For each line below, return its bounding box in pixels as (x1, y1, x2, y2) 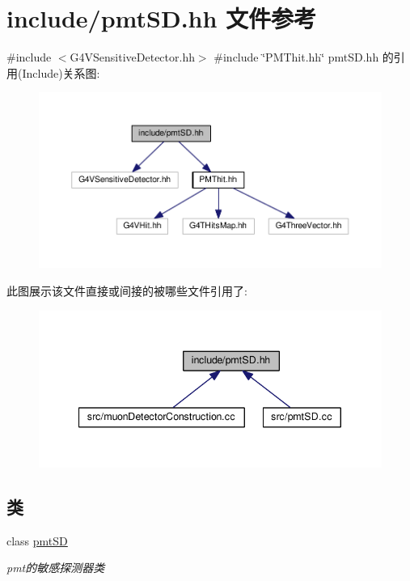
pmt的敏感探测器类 (6, 559, 105, 576)
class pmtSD (6, 532, 68, 549)
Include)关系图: (22, 64, 100, 81)
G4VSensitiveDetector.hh (70, 49, 195, 66)
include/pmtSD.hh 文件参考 (6, 2, 317, 35)
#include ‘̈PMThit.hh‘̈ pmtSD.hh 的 (213, 49, 394, 66)
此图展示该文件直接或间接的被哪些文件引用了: (6, 282, 247, 299)
